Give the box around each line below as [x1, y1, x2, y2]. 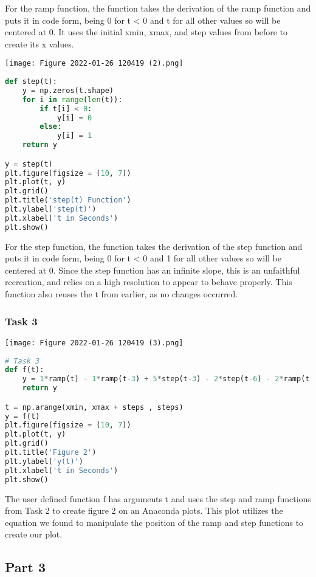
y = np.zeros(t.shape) [22, 86, 114, 95]
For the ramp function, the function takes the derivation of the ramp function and [5, 2, 311, 14]
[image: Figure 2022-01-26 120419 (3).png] [5, 338, 184, 347]
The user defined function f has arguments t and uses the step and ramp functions [5, 492, 311, 505]
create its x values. [5, 37, 74, 50]
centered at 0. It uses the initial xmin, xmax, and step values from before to [5, 26, 288, 38]
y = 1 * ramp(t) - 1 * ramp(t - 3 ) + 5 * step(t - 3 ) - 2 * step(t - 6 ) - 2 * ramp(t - [22, 375, 314, 384]
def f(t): [5, 365, 44, 375]
